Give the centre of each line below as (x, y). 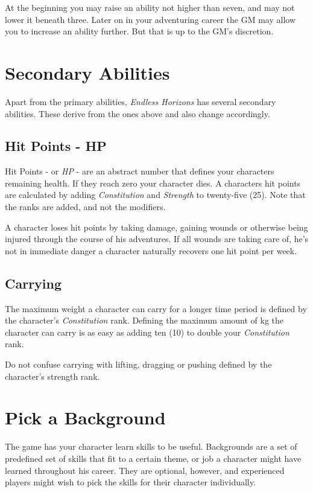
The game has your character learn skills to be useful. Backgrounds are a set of (151, 446)
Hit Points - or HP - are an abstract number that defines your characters (140, 171)
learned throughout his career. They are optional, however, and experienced (145, 470)
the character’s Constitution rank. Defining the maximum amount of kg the (144, 320)
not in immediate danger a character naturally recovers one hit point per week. (151, 250)
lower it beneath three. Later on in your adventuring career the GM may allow (150, 19)
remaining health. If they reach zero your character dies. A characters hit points (153, 183)
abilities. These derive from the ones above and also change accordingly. (138, 113)
